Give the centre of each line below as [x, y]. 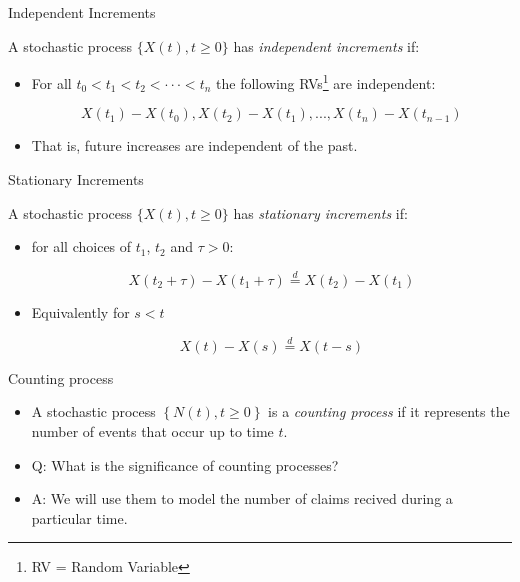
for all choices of [81, 246]
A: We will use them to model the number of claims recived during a [242, 498]
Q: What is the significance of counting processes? [185, 464]
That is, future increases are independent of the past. [194, 145]
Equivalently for [80, 312]
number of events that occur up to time [152, 431]
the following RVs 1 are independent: [326, 81]
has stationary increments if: [320, 212]
